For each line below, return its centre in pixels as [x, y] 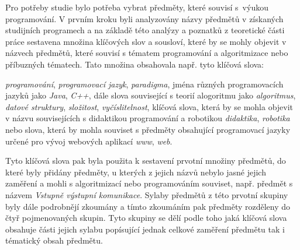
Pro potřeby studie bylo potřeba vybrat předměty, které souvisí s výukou [137, 7]
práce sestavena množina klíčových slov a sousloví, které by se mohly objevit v [146, 41]
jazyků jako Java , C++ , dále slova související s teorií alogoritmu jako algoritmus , [151, 95]
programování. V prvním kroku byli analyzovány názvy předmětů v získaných [144, 18]
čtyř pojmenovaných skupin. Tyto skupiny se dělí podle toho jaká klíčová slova [146, 218]
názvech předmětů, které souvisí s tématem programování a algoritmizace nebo [147, 53]
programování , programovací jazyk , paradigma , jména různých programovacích [144, 84]
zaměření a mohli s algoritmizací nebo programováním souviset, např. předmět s [149, 183]
